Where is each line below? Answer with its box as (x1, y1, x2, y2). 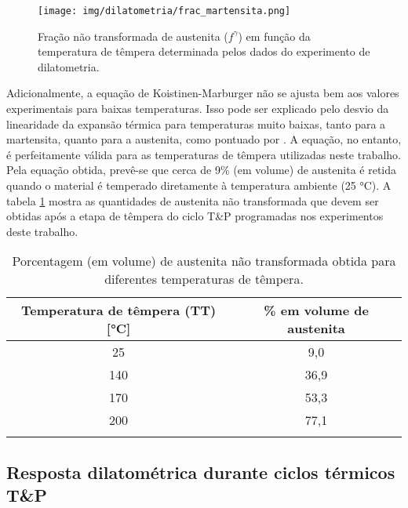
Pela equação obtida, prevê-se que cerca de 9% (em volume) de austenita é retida (6, 161, 396, 178)
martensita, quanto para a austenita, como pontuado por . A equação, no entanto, (6, 131, 402, 147)
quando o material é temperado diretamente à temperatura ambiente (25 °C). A (6, 177, 392, 193)
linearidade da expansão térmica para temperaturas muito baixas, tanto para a (6, 115, 386, 132)
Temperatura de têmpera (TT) (20, 301, 217, 320)
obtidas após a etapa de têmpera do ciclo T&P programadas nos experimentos (6, 208, 384, 224)
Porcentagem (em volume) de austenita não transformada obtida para (12, 252, 396, 270)
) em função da (238, 27, 311, 44)
